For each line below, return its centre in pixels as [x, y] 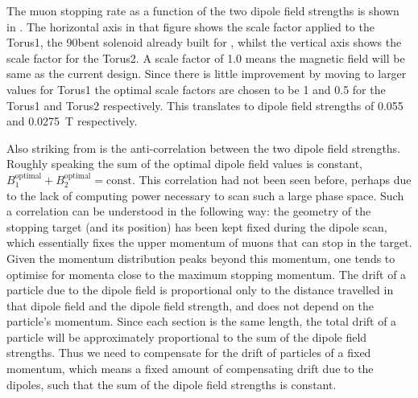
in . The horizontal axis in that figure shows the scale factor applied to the [190, 26]
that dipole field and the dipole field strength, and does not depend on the [190, 305]
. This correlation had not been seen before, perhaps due [271, 179]
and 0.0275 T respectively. [72, 121]
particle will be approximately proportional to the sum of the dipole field [187, 336]
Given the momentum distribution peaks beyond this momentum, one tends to [201, 258]
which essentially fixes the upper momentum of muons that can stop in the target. [209, 242]
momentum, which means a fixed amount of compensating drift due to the [190, 369]
